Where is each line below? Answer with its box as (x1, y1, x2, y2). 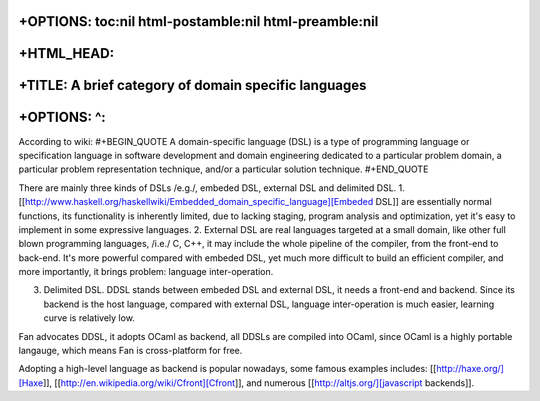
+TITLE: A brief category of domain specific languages (18, 77, 367, 94)
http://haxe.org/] (436, 363, 505, 375)
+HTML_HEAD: (18, 45, 115, 62)
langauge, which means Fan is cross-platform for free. (18, 345, 243, 357)
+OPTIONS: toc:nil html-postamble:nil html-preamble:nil (18, 13, 379, 30)
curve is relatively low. (43, 312, 135, 324)
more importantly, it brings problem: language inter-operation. (18, 266, 274, 278)
